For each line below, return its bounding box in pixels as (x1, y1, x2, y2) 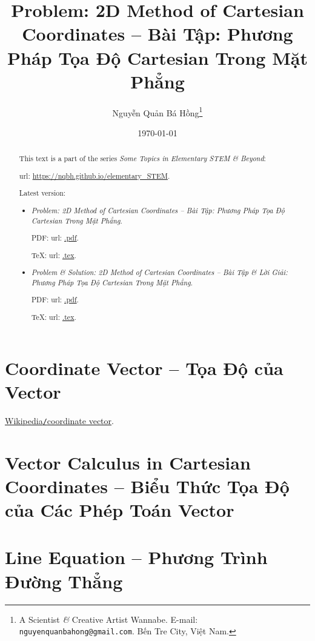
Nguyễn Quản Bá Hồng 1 (112, 104, 203, 119)
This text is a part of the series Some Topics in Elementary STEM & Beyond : (19, 153, 266, 164)
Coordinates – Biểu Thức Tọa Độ (5, 473, 290, 498)
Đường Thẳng (5, 568, 123, 593)
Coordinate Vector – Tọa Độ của (5, 355, 283, 380)
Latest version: (19, 188, 66, 198)
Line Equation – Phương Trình (5, 545, 268, 570)
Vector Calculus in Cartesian (5, 450, 251, 474)
